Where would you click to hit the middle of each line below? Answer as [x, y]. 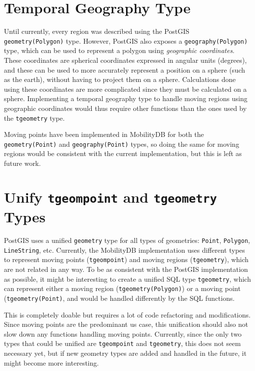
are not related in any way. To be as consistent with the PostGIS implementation [126, 269]
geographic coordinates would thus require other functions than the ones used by [125, 108]
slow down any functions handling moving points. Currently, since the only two [123, 333]
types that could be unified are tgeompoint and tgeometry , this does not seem [122, 343]
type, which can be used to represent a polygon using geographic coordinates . [119, 50]
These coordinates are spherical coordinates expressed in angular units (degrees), [126, 60]
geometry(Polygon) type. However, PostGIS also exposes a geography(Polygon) [126, 40]
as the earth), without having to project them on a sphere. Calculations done [120, 79]
